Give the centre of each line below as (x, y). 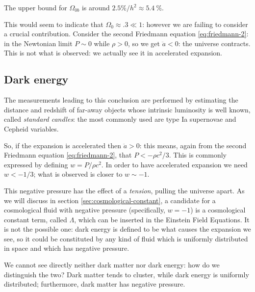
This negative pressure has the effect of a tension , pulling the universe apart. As (124, 190)
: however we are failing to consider (195, 24)
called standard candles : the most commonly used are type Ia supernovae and (120, 119)
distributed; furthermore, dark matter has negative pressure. (95, 284)
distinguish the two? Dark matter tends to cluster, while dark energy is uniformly (127, 274)
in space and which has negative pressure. (67, 248)
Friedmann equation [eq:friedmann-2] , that (68, 155)
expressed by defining (36, 164)
